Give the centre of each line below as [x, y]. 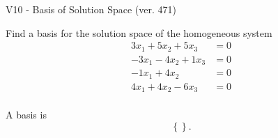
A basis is [26, 115]
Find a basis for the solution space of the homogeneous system [139, 32]
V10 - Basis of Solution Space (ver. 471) [91, 9]
